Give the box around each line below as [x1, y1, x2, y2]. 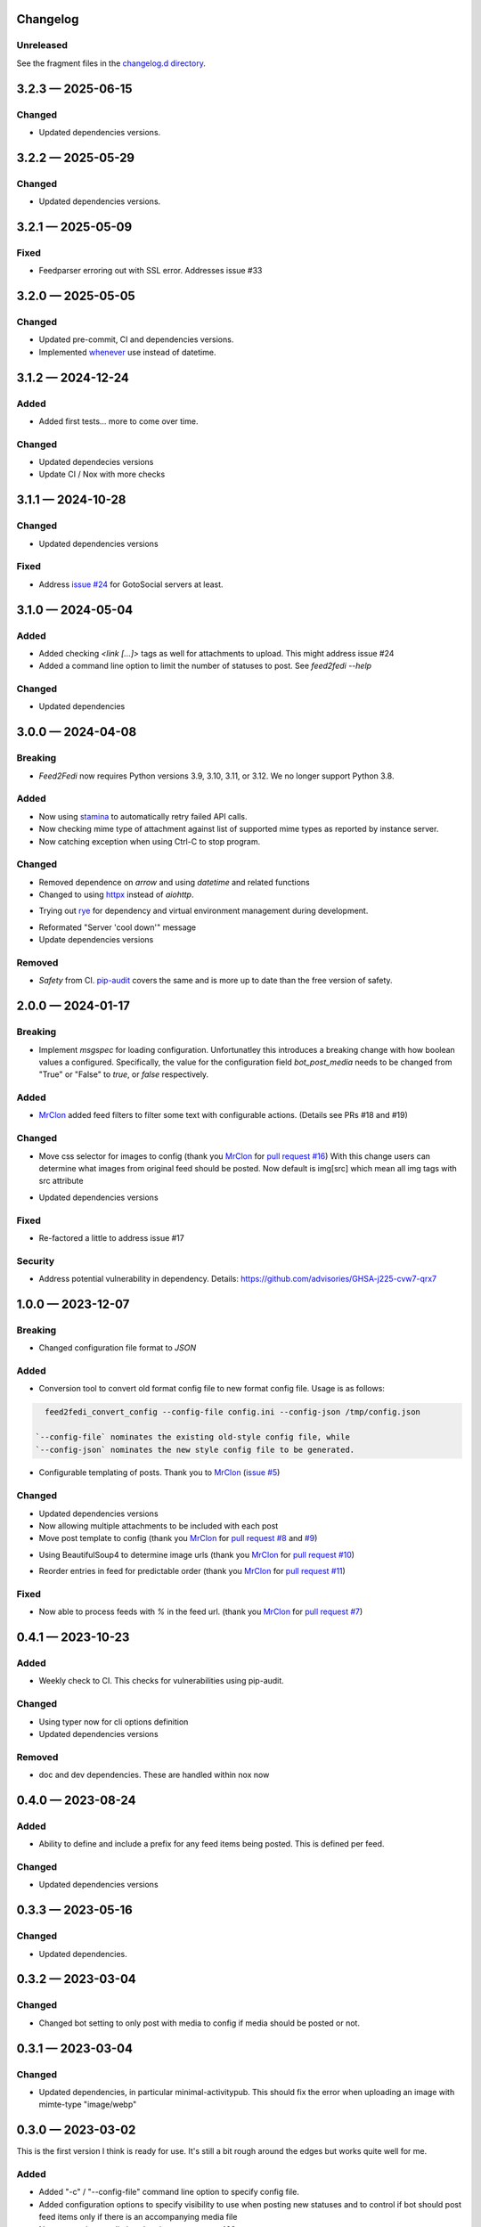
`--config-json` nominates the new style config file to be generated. [35, 1444, 355, 1455]
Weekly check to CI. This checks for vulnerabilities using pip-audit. [38, 1676, 284, 1686]
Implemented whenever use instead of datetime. [38, 347, 216, 357]
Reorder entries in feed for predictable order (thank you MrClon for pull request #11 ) [38, 1566, 346, 1577]
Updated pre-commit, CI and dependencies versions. [38, 334, 234, 345]
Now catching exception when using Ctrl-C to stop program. [38, 836, 261, 846]
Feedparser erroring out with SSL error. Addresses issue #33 [38, 265, 263, 276]
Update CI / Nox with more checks [38, 469, 166, 480]
